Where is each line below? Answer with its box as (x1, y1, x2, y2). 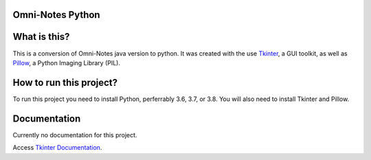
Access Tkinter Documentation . (12, 144, 102, 152)
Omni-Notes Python (12, 9, 100, 21)
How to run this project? (12, 76, 118, 89)
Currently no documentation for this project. (12, 130, 137, 139)
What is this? (12, 31, 70, 43)
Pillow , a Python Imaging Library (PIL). (12, 58, 120, 67)
